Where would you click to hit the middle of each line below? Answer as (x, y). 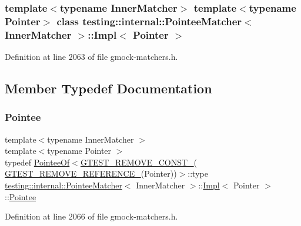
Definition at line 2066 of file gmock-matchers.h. (91, 216)
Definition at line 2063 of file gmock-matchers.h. (91, 57)
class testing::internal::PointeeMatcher (149, 21)
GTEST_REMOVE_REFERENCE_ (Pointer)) (91, 173)
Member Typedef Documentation (108, 88)
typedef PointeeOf (37, 162)
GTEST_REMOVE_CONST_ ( (139, 162)
